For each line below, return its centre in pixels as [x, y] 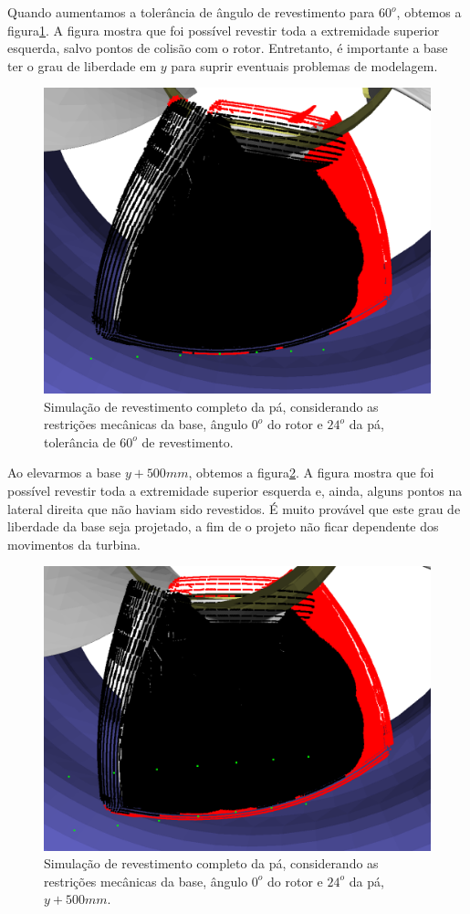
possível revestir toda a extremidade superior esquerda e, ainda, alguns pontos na [235, 490]
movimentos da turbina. [74, 544]
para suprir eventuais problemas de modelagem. [304, 65]
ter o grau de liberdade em [82, 65]
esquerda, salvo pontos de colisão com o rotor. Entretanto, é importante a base [228, 48]
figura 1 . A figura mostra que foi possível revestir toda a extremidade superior [224, 30]
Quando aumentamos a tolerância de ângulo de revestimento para [191, 12]
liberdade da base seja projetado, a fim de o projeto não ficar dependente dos [223, 526]
